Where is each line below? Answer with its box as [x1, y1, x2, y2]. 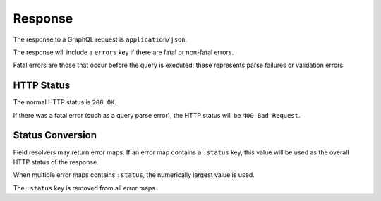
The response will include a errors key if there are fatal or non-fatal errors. [13, 48, 234, 56]
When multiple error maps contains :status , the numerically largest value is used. [13, 171, 255, 179]
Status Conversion [13, 129, 97, 141]
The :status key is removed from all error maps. [13, 183, 157, 192]
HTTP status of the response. [13, 157, 99, 166]
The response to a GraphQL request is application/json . [13, 35, 188, 44]
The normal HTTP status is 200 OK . [13, 98, 116, 106]
